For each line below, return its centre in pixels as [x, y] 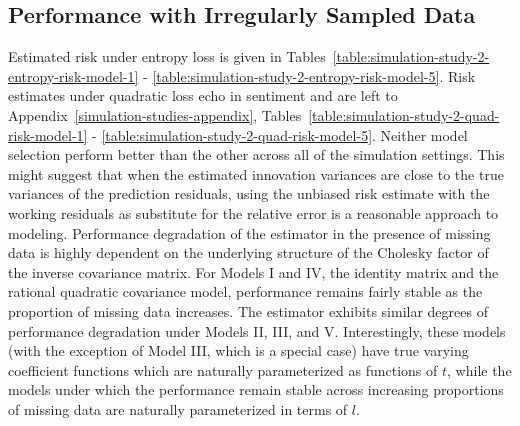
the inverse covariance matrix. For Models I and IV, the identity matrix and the [253, 271]
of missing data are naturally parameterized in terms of [178, 408]
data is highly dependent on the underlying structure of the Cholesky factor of [248, 252]
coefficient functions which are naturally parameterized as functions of [223, 369]
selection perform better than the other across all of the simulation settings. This [256, 154]
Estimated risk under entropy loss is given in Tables [167, 56]
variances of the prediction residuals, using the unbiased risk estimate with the [249, 193]
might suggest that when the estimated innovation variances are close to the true [256, 173]
